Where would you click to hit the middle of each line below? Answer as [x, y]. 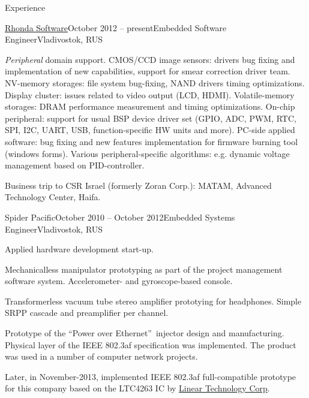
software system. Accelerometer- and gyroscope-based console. [119, 281]
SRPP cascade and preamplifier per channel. [87, 313]
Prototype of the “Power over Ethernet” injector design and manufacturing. [145, 333]
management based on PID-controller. [75, 165]
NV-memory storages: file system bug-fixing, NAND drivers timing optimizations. [155, 82]
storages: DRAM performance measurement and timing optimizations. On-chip [150, 106]
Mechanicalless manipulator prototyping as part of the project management [144, 269]
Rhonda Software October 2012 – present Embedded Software [116, 27]
